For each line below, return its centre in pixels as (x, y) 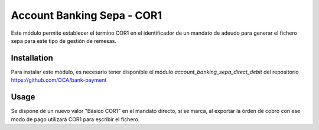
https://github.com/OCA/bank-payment (59, 80)
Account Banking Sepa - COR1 (87, 15)
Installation (32, 58)
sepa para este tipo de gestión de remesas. (64, 41)
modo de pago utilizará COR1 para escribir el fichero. (75, 119)
